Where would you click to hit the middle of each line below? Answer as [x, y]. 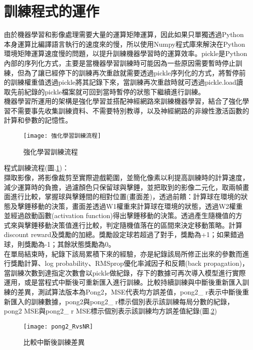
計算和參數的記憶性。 [38, 120]
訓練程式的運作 [52, 11]
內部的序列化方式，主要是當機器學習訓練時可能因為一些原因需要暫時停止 [120, 63]
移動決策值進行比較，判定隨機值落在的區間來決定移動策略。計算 [140, 225]
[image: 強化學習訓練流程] [62, 136]
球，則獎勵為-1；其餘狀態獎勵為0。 [60, 244]
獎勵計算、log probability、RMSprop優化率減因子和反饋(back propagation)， [130, 263]
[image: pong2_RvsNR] [58, 326]
